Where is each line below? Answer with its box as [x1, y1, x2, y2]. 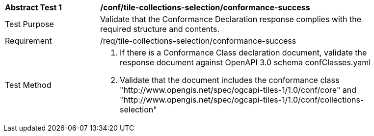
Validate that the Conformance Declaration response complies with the [100, 14, 362, 24]
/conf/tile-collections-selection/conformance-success [100, 2, 310, 12]
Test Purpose [5, 19, 54, 29]
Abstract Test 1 [5, 2, 62, 12]
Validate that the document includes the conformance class [120, 75, 340, 85]
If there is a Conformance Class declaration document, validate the [120, 48, 367, 57]
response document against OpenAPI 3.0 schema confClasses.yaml [120, 57, 371, 67]
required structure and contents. [100, 24, 220, 34]
